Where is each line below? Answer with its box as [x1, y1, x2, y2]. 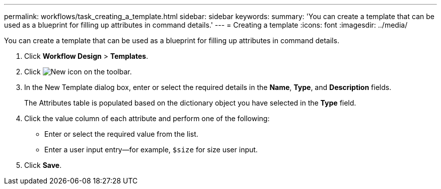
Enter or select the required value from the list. [44, 130, 198, 138]
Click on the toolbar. [24, 67, 132, 76]
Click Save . [24, 161, 62, 169]
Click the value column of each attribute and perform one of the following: [24, 114, 270, 123]
